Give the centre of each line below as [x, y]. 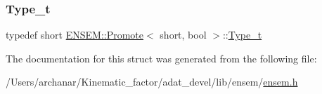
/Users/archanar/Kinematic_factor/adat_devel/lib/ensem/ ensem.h [152, 82]
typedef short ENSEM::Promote [75, 35]
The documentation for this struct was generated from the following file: [161, 58]
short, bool [183, 35]
